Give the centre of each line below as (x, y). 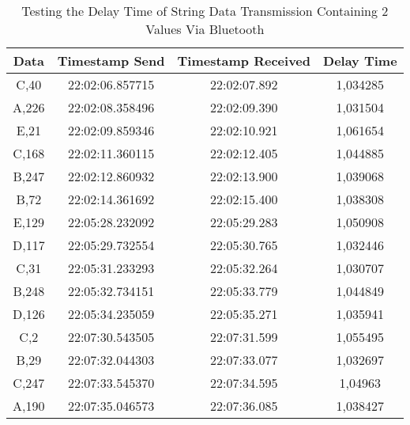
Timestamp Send (111, 61)
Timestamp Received (244, 61)
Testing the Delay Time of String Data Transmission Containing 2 (205, 11)
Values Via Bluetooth (205, 29)
